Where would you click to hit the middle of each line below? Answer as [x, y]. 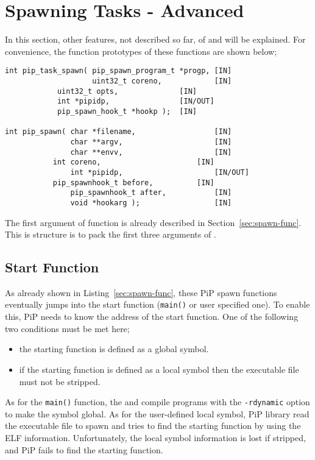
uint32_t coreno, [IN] [162, 81]
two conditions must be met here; [67, 328]
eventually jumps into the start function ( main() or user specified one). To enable [157, 304]
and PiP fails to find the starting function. [84, 449]
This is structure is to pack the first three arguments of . [111, 234]
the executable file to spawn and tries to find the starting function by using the [153, 426]
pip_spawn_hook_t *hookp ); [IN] [127, 111]
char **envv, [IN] [151, 152]
